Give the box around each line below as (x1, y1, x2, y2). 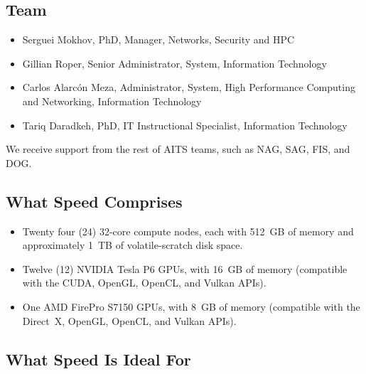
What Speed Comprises (6, 190, 183, 212)
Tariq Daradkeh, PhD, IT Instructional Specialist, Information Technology (22, 117, 348, 132)
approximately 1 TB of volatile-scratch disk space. (22, 237, 243, 252)
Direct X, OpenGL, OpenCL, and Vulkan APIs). (22, 313, 237, 328)
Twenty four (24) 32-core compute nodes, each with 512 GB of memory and (22, 223, 354, 238)
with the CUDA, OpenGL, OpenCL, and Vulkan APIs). (22, 275, 267, 290)
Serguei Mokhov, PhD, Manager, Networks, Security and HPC (22, 32, 295, 47)
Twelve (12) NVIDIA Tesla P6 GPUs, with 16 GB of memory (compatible (22, 261, 348, 276)
